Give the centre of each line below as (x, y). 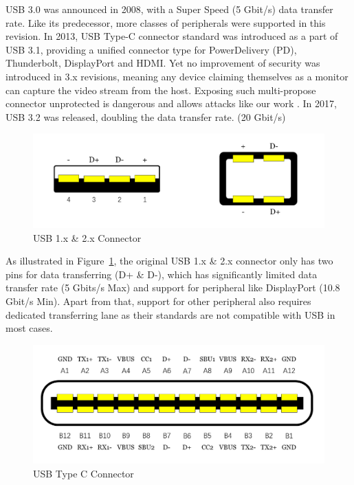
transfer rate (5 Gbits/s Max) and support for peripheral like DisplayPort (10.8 (173, 287)
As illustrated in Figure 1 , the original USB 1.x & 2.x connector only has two (169, 261)
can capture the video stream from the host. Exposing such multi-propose (161, 90)
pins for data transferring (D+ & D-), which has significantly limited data (162, 274)
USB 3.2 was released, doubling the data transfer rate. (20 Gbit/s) (146, 116)
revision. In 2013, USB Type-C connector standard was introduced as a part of (172, 36)
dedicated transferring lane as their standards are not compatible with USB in (170, 314)
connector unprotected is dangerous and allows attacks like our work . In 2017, (171, 103)
